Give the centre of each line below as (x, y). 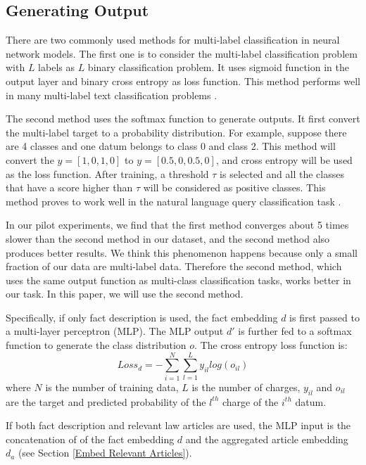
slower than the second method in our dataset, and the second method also (168, 238)
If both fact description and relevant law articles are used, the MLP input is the (178, 425)
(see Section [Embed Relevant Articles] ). (105, 453)
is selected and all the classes (282, 173)
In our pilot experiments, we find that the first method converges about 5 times (177, 225)
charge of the (250, 401)
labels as (56, 67)
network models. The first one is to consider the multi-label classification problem (182, 53)
